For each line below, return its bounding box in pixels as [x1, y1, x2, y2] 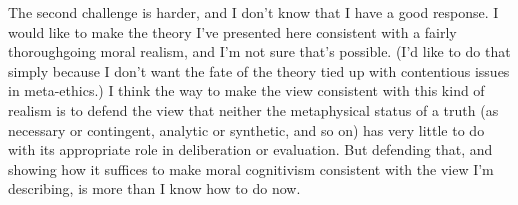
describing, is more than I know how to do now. [8, 178, 301, 199]
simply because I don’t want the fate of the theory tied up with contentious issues [8, 60, 510, 81]
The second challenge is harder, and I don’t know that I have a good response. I [8, 2, 499, 22]
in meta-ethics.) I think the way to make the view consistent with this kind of [8, 80, 485, 101]
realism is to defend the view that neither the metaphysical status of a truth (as [8, 99, 499, 120]
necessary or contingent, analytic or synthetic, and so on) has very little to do [8, 119, 485, 140]
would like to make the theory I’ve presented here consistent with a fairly [8, 21, 457, 42]
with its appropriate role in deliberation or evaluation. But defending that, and [8, 139, 493, 160]
